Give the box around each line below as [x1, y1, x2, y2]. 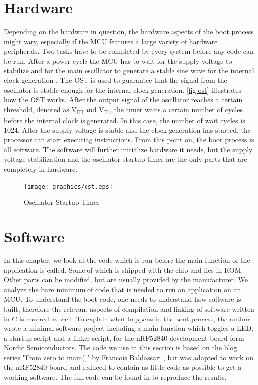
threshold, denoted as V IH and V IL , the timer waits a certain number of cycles [4, 104, 243, 116]
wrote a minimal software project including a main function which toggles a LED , [4, 323, 253, 333]
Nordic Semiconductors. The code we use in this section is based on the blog [4, 342, 237, 353]
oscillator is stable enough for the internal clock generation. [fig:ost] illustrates [4, 84, 242, 95]
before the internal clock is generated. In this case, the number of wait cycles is [4, 115, 245, 125]
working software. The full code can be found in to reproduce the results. [4, 372, 227, 382]
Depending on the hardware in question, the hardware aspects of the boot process [4, 26, 254, 37]
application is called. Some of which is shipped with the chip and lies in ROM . [4, 264, 243, 275]
